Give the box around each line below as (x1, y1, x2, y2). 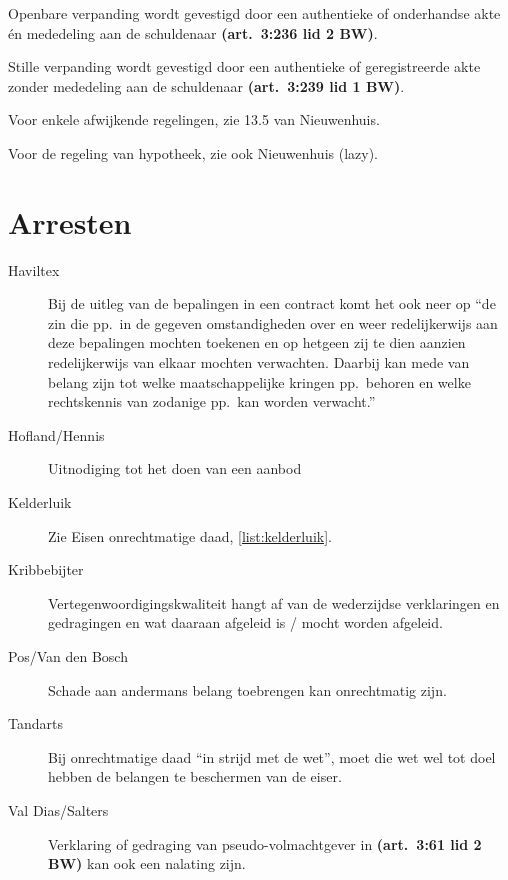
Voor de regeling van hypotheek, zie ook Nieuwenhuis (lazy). (8, 142, 378, 163)
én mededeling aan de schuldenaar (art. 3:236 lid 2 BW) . (8, 22, 378, 43)
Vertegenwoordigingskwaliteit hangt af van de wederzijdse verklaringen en (48, 592, 500, 613)
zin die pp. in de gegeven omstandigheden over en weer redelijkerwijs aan (48, 312, 498, 333)
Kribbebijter (8, 559, 84, 580)
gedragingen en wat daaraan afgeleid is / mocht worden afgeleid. (48, 612, 443, 633)
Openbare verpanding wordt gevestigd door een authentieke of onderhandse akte (8, 3, 501, 23)
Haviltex (8, 259, 60, 280)
